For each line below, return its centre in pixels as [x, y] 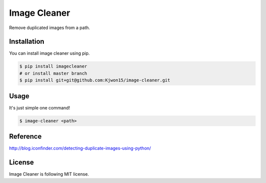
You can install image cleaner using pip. [50, 53]
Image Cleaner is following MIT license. [49, 174]
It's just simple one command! [40, 108]
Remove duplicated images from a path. [50, 28]
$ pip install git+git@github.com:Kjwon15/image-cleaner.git [95, 80]
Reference [25, 136]
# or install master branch [53, 73]
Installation [27, 42]
